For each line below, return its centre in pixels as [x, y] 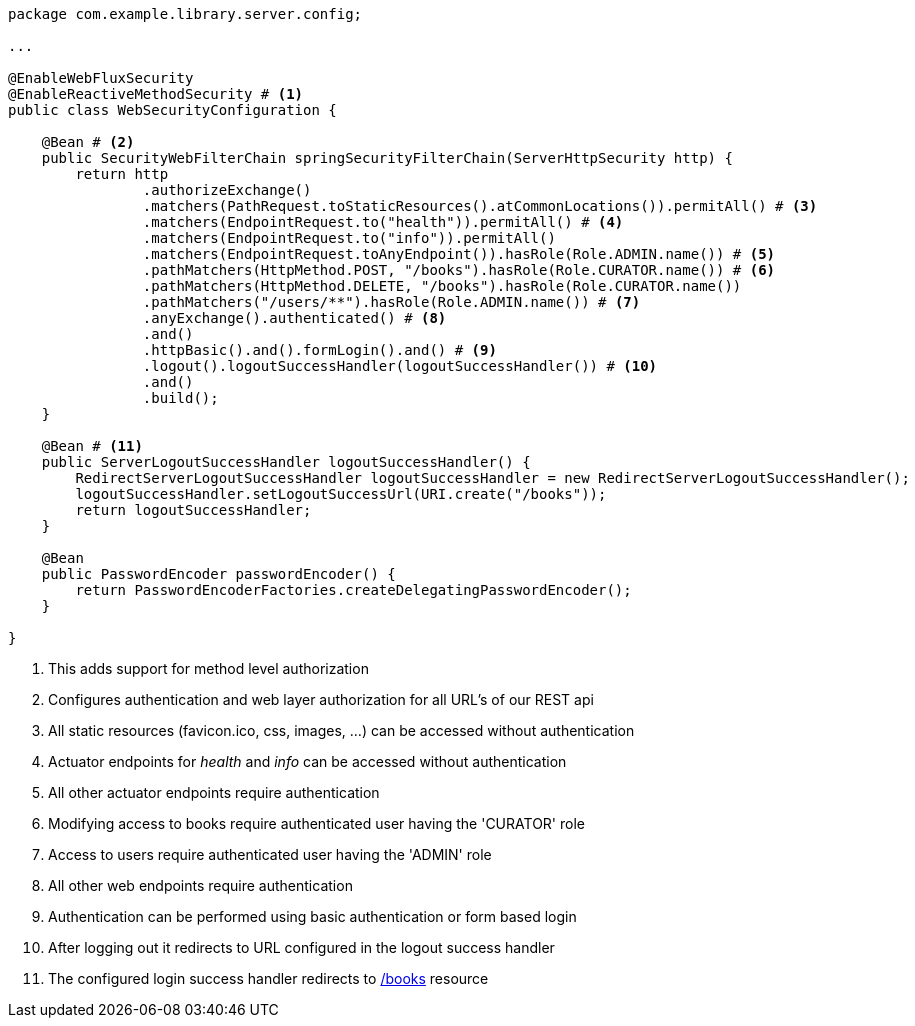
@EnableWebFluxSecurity [101, 78]
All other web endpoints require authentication [200, 885]
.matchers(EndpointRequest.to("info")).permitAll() [349, 238]
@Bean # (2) [88, 142]
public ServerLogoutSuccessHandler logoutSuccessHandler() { [286, 462]
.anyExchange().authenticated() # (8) [294, 318]
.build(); [180, 398]
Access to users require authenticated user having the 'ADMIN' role [270, 854]
